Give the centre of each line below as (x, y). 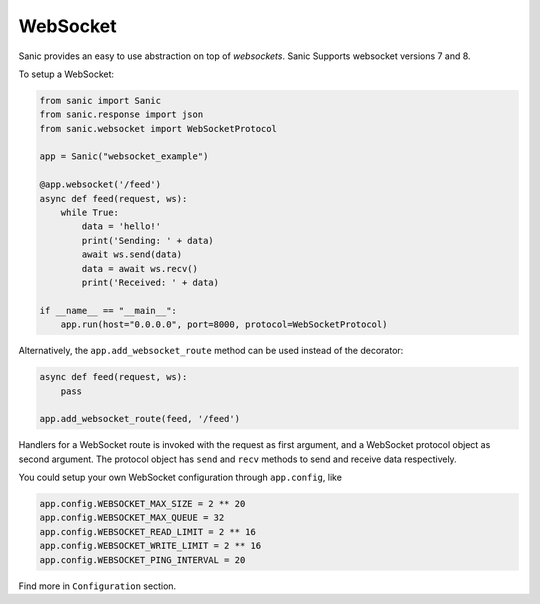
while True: (90, 213)
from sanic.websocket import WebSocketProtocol (158, 128)
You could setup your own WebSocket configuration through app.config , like (180, 477)
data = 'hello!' (121, 226)
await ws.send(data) (132, 254)
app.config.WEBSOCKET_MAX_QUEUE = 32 (132, 518)
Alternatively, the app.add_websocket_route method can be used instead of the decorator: (211, 351)
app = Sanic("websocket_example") (124, 156)
